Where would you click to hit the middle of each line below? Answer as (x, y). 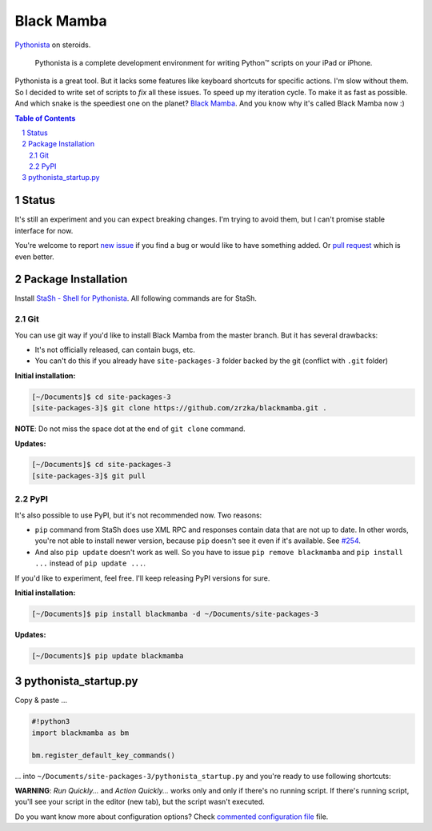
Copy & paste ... (41, 701)
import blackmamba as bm (80, 733)
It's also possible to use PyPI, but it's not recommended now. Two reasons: (138, 515)
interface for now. (44, 230)
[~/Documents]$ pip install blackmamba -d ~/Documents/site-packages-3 (175, 613)
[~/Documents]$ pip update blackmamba (108, 655)
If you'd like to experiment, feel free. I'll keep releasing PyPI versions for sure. (142, 578)
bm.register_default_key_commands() (104, 755)
